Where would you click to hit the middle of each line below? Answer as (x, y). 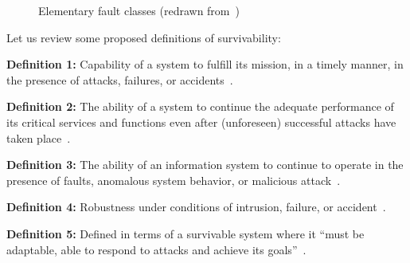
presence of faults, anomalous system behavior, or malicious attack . (174, 180)
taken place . (39, 137)
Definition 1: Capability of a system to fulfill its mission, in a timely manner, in (205, 64)
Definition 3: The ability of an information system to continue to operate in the (205, 165)
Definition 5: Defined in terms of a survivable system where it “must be (185, 233)
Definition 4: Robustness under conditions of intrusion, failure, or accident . (196, 207)
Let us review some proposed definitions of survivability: (144, 37)
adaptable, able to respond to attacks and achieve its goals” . (156, 249)
